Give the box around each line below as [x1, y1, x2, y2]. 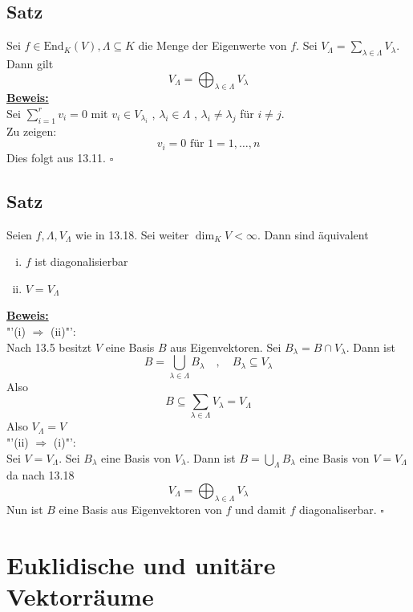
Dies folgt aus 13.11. [6, 149, 107, 165]
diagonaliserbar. [299, 500, 377, 517]
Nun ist [6, 500, 43, 517]
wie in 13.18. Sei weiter [75, 226, 189, 243]
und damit [235, 500, 286, 517]
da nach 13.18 [6, 467, 75, 483]
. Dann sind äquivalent [257, 226, 369, 243]
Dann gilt [6, 55, 54, 71]
